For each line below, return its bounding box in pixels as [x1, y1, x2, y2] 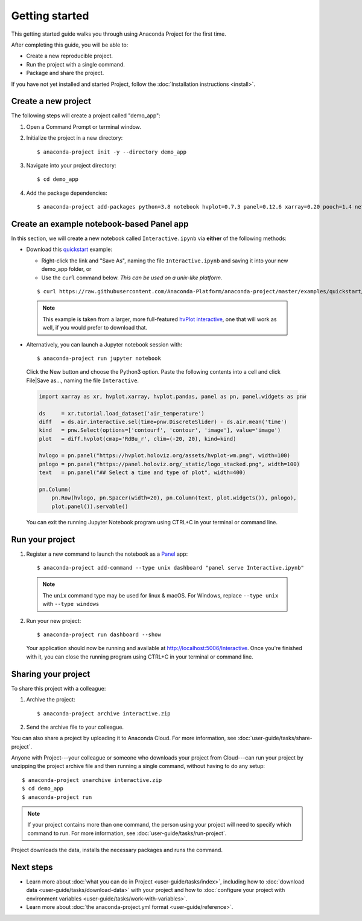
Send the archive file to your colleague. [26, 723, 124, 731]
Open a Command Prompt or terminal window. [26, 123, 142, 130]
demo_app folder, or [41, 265, 92, 273]
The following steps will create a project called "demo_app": [11, 112, 161, 119]
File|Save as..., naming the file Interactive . [26, 377, 139, 384]
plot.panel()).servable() [51, 503, 129, 510]
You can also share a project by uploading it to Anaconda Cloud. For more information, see [11, 735, 237, 742]
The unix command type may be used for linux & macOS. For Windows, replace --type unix [42, 591, 279, 599]
